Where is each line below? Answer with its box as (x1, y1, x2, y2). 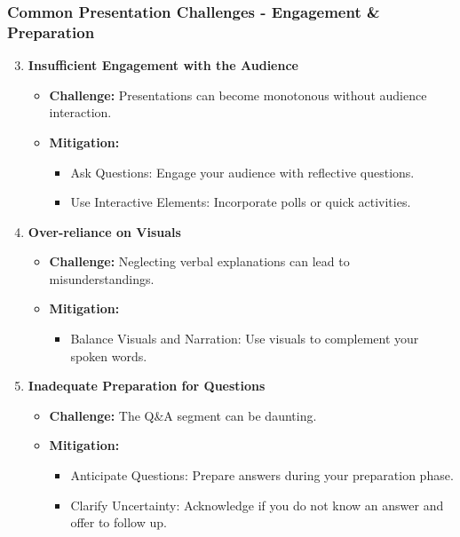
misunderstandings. (49, 269, 155, 288)
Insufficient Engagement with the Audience (28, 56, 298, 75)
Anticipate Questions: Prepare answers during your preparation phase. (70, 466, 454, 485)
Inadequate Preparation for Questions (28, 376, 266, 395)
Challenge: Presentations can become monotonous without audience (49, 85, 427, 104)
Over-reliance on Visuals (28, 222, 181, 241)
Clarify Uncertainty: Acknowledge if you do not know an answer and (70, 495, 444, 514)
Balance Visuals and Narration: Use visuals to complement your (70, 329, 419, 348)
